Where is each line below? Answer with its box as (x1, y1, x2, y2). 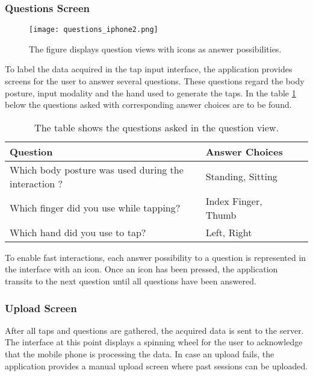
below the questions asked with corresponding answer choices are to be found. (5, 98, 292, 111)
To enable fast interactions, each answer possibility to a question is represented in (5, 251, 306, 263)
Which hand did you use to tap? (10, 225, 146, 239)
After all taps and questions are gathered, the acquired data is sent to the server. (5, 324, 304, 336)
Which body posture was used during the (10, 162, 184, 177)
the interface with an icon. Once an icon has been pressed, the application (5, 263, 278, 275)
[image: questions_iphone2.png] (29, 25, 158, 34)
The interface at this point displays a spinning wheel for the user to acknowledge (5, 336, 303, 348)
